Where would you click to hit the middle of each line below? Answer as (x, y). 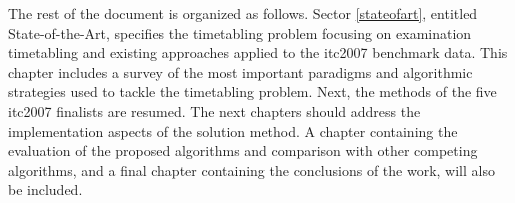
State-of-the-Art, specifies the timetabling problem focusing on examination (240, 32)
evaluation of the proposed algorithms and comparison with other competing (243, 150)
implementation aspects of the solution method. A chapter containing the (233, 130)
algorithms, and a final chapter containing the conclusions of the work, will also (251, 169)
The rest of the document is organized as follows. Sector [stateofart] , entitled (243, 13)
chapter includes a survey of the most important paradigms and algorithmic (240, 71)
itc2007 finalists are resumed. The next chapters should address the (214, 110)
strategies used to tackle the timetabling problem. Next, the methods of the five (252, 91)
